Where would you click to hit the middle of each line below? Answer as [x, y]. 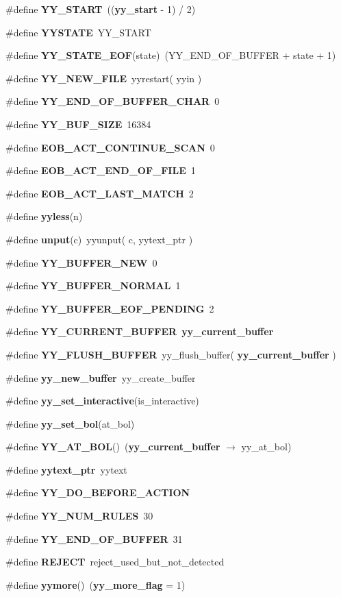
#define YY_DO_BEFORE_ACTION [98, 492]
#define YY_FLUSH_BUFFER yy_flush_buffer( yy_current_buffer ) [171, 354]
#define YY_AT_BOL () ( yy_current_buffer [113, 447]
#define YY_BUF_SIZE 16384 [78, 124]
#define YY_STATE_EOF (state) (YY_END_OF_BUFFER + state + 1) [171, 55]
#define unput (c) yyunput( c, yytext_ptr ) [99, 239]
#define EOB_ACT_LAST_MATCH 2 [100, 193]
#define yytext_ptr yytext [66, 469]
